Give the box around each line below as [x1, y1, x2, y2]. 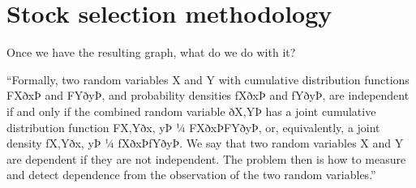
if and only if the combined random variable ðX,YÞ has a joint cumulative [6, 102, 376, 119]
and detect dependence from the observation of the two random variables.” [6, 166, 376, 183]
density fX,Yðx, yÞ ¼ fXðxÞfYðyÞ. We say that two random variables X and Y [6, 135, 404, 152]
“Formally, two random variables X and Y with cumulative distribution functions [6, 70, 410, 88]
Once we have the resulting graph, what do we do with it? [6, 44, 296, 61]
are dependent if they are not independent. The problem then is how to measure [6, 150, 406, 167]
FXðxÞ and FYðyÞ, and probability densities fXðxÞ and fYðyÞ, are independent [6, 87, 410, 104]
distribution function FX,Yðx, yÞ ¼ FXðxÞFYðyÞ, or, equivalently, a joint [6, 118, 380, 135]
